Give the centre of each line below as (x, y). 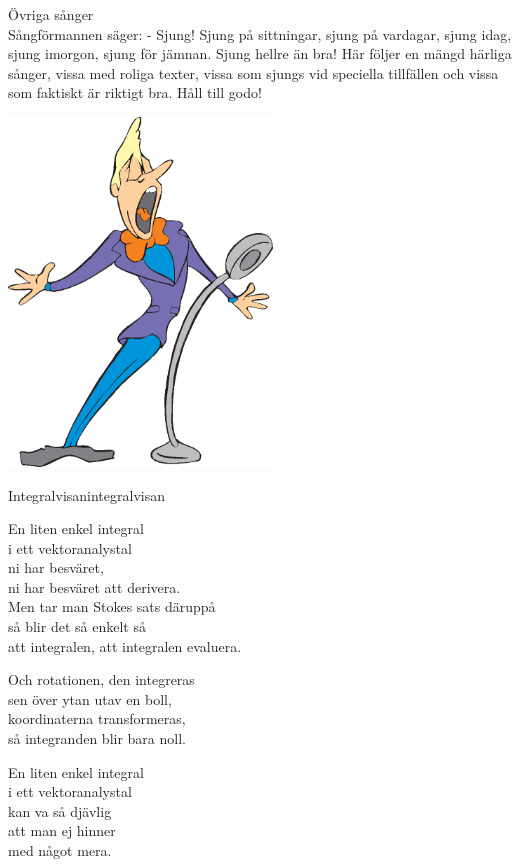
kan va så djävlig (60, 810)
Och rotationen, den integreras (101, 679)
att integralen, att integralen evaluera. (125, 645)
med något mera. (60, 850)
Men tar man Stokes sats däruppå (112, 606)
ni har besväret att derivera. (94, 586)
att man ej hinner (62, 830)
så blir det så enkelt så (77, 626)
